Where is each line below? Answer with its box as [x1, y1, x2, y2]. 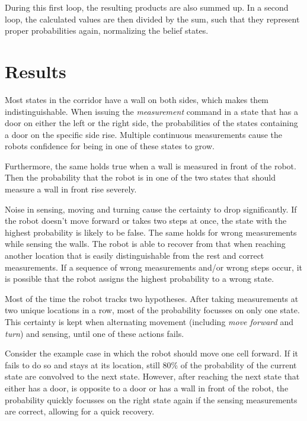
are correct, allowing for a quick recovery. [5, 405, 155, 417]
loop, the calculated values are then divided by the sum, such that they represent [5, 12, 300, 25]
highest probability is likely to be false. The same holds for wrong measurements [5, 226, 297, 238]
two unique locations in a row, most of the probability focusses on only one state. [5, 304, 300, 316]
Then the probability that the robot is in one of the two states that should [5, 171, 276, 184]
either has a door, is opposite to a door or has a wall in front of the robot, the [5, 381, 289, 394]
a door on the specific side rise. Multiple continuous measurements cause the [5, 128, 283, 140]
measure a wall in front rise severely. [5, 183, 137, 195]
